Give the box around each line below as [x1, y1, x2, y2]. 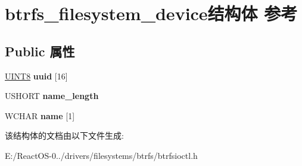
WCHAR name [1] [5, 109, 75, 122]
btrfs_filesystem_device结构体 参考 [5, 1, 298, 25]
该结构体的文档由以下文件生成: [5, 129, 124, 142]
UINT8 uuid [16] [5, 69, 68, 82]
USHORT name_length [5, 90, 99, 102]
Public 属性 [5, 41, 75, 60]
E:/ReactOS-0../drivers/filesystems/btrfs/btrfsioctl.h [5, 149, 198, 161]
